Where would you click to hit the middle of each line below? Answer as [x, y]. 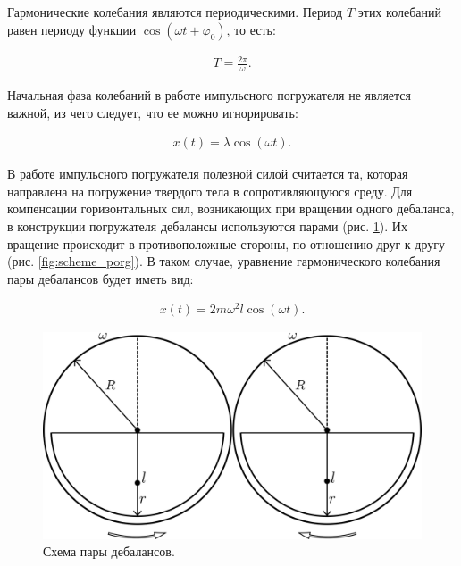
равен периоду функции [72, 29]
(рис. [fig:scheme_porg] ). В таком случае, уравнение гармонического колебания [224, 261]
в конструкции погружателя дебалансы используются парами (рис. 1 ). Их [207, 225]
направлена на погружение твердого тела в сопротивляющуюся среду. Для [210, 191]
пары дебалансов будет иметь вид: [101, 278]
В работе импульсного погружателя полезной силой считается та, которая [208, 174]
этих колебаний [399, 12]
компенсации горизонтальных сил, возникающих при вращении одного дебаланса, [231, 208]
